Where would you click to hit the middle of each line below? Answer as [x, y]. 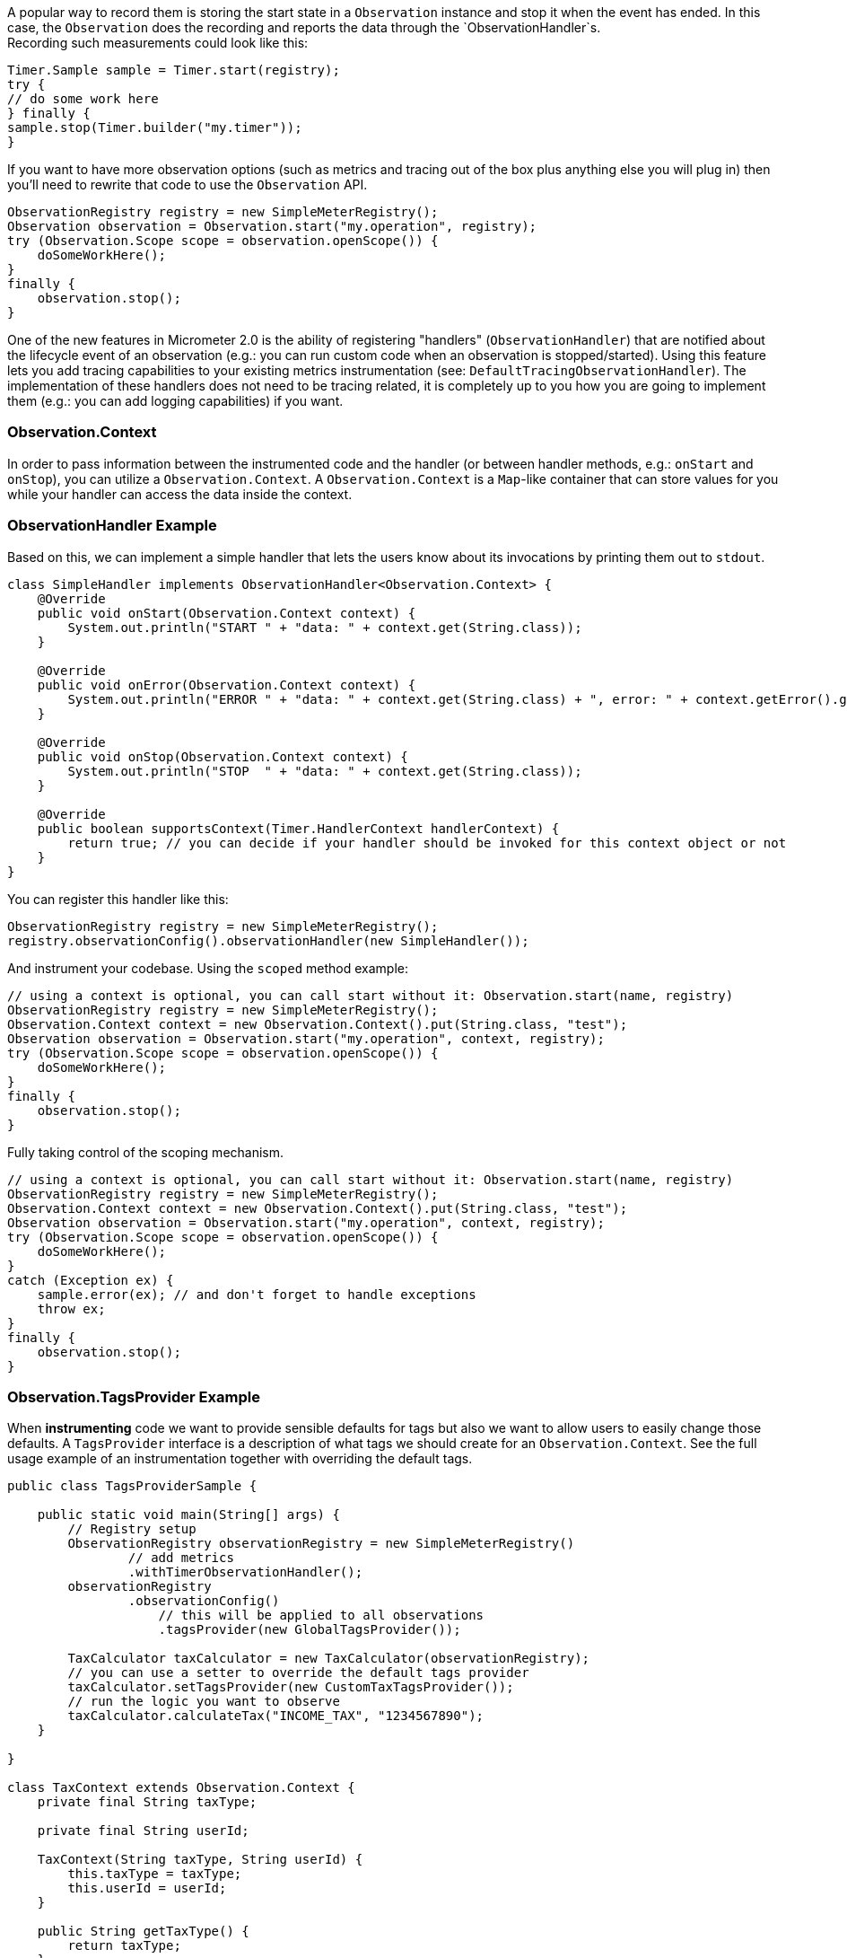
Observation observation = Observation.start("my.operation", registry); [272, 226]
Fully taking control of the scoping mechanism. [146, 1152]
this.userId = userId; [147, 1888]
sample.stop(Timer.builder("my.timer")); [155, 127]
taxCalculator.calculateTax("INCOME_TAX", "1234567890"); [276, 1716]
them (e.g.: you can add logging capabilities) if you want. [175, 401]
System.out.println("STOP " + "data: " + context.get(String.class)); [325, 771]
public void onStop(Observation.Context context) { [223, 756]
